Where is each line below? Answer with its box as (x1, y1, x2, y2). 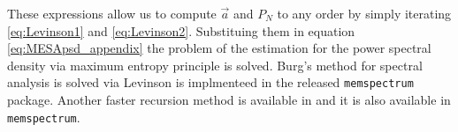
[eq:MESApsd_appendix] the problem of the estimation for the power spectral (7, 39, 431, 57)
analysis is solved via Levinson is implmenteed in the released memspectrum (7, 73, 414, 92)
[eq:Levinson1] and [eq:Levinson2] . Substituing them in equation (7, 21, 355, 40)
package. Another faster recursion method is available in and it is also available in (7, 91, 451, 109)
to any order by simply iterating (277, 4, 452, 22)
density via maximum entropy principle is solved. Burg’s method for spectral (7, 55, 423, 74)
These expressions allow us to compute (7, 4, 217, 22)
